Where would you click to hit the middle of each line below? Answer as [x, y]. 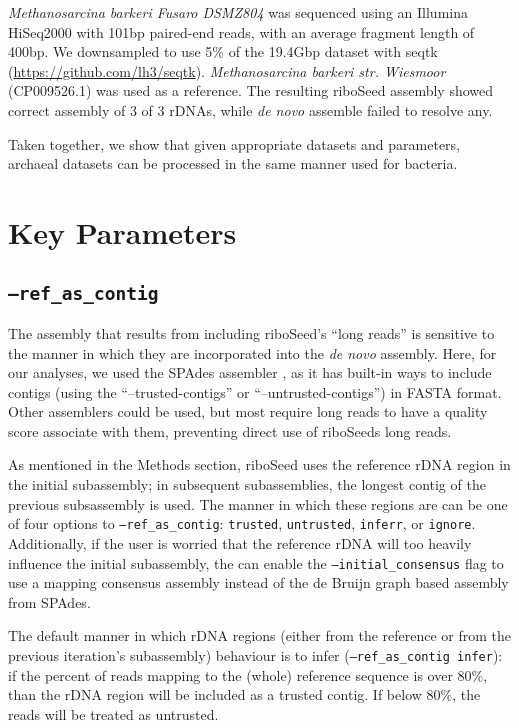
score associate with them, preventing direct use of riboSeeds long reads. [230, 430]
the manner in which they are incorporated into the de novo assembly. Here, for [252, 352]
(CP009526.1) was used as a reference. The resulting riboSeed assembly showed [250, 90]
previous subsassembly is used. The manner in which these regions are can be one [258, 503]
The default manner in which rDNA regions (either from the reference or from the [260, 635]
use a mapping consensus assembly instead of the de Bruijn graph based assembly [258, 582]
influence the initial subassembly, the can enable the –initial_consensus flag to [256, 562]
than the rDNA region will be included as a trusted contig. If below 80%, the [244, 694]
